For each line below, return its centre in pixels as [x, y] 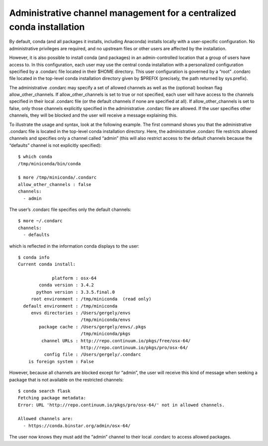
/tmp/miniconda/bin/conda [50, 163]
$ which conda [35, 157]
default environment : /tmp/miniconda [70, 306]
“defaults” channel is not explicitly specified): [55, 145]
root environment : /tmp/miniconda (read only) [91, 299]
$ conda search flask [44, 391]
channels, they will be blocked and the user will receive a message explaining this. [93, 115]
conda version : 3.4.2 [67, 285]
